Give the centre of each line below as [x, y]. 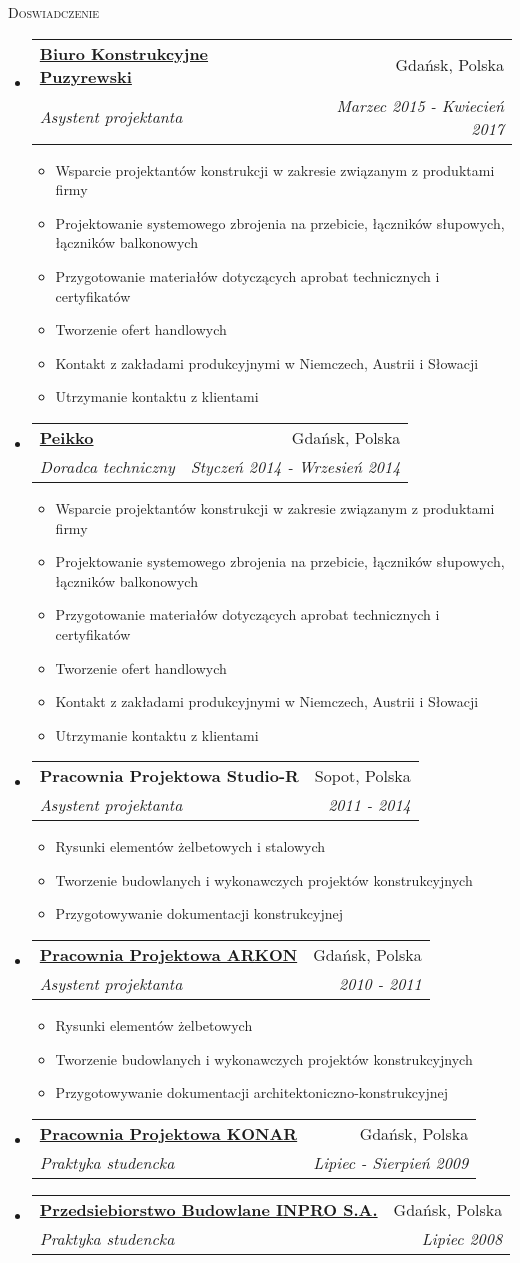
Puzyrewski [85, 76]
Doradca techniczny [107, 466]
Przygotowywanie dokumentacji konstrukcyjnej [199, 913]
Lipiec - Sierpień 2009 [391, 1162]
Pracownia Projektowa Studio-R [169, 776]
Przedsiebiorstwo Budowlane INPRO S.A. [208, 1209]
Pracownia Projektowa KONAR [168, 1133]
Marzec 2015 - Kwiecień [420, 105]
